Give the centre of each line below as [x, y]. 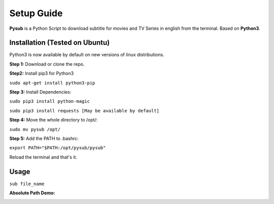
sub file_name [27, 184]
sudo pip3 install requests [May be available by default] [84, 111]
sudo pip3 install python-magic [49, 101]
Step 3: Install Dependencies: [40, 92]
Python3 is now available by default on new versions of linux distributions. [87, 55]
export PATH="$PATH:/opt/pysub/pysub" [58, 148]
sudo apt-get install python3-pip [52, 83]
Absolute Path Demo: [32, 193]
